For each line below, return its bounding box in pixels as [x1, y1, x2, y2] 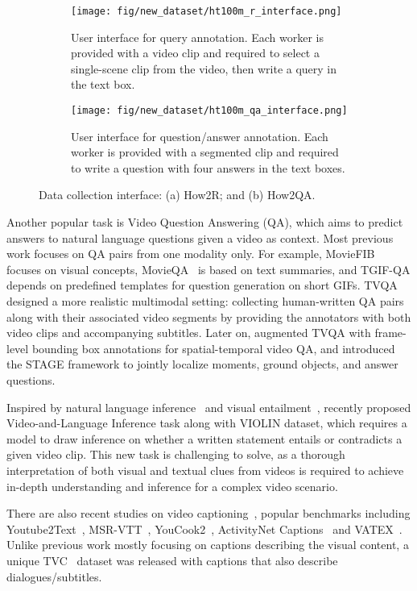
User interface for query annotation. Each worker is [71, 28, 324, 45]
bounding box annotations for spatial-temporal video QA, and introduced [31, 339, 395, 356]
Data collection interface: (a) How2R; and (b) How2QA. [39, 186, 316, 203]
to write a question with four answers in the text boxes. [71, 159, 345, 176]
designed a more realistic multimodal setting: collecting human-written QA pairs [6, 293, 404, 310]
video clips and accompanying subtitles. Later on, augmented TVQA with [6, 324, 371, 341]
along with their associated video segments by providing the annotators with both [6, 308, 411, 325]
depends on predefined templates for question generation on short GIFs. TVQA [6, 277, 398, 293]
